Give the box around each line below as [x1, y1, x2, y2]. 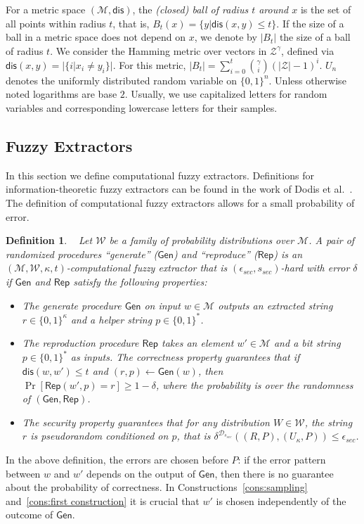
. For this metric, [112, 57, 186, 72]
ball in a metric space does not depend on [6, 30, 186, 44]
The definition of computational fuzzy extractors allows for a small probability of [6, 196, 355, 210]
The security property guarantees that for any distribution [22, 414, 270, 429]
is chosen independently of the [216, 493, 346, 508]
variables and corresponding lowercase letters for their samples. [6, 101, 278, 115]
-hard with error [280, 260, 350, 275]
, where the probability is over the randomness [155, 377, 353, 392]
